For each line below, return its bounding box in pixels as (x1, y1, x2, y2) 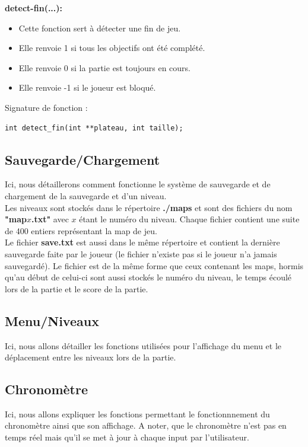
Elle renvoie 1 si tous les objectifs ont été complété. (18, 41, 205, 54)
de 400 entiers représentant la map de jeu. (5, 224, 157, 237)
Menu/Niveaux (5, 311, 99, 330)
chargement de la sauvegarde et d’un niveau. (5, 189, 167, 202)
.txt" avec (31, 213, 69, 225)
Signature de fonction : (5, 101, 88, 113)
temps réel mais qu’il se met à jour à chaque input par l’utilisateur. (5, 431, 249, 443)
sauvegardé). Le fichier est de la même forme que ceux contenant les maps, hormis (5, 259, 304, 272)
